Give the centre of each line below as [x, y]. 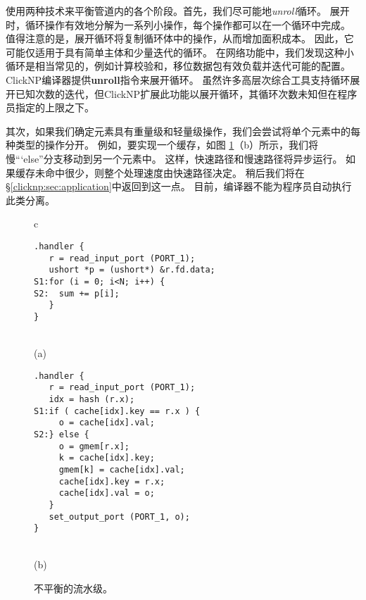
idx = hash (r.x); [92, 399]
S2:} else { [62, 434]
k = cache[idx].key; [107, 458]
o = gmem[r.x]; [94, 446]
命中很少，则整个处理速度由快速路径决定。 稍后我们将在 [175, 172]
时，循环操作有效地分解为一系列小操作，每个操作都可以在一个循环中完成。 [178, 24]
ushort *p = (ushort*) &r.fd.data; [132, 270]
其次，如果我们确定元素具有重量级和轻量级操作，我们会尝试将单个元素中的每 [183, 131]
